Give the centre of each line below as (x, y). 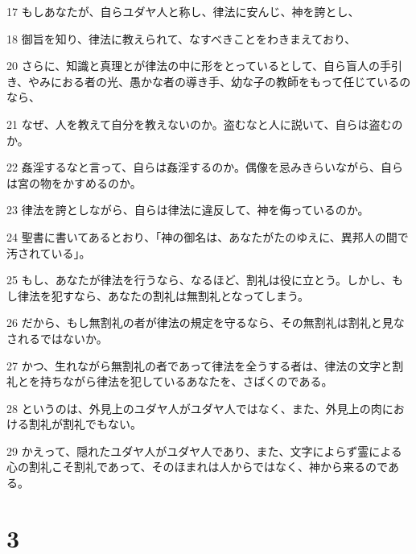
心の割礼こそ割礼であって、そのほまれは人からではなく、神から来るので (197, 467)
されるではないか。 (57, 338)
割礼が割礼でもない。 (85, 424)
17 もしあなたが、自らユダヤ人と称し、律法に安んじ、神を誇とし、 (183, 11)
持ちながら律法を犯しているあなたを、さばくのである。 (186, 381)
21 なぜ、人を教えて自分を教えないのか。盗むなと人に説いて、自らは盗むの (205, 124)
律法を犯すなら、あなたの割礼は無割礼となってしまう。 (163, 295)
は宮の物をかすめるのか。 (74, 182)
